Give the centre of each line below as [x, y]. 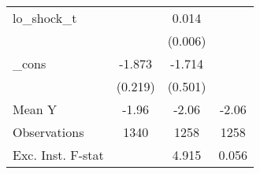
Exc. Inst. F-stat [58, 155]
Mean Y [35, 109]
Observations [48, 132]
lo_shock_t [45, 18]
